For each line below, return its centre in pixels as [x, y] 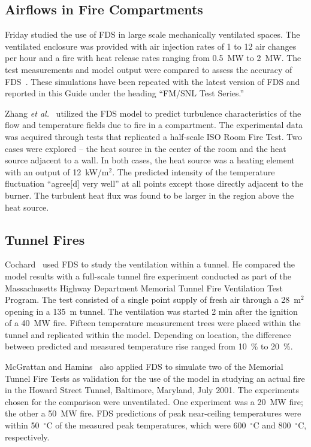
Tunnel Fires [45, 239]
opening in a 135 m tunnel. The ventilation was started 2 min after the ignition [151, 311]
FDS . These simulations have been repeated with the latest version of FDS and [153, 81]
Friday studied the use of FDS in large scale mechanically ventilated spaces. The [153, 34]
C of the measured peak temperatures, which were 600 [146, 425]
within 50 [22, 425]
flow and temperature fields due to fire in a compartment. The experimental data [154, 125]
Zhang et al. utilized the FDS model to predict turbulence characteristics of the [153, 113]
